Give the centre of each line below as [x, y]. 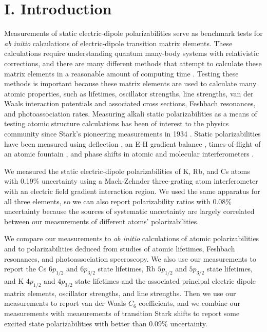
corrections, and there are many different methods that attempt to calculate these [133, 63]
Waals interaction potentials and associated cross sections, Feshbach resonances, [130, 103]
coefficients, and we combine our [189, 303]
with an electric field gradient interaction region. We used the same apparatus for [132, 191]
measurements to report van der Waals [65, 303]
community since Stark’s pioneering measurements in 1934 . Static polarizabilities [132, 134]
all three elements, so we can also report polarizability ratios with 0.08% [118, 201]
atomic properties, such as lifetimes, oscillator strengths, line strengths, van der [129, 93]
